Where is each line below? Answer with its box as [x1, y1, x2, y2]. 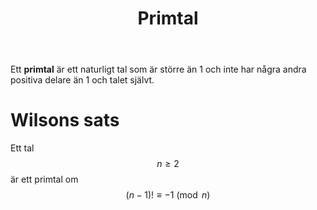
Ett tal [10, 142, 35, 154]
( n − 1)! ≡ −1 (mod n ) [125, 189, 211, 201]
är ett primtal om [10, 173, 79, 186]
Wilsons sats [10, 109, 120, 132]
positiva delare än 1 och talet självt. [10, 74, 155, 86]
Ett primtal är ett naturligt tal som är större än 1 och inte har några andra [10, 63, 307, 76]
